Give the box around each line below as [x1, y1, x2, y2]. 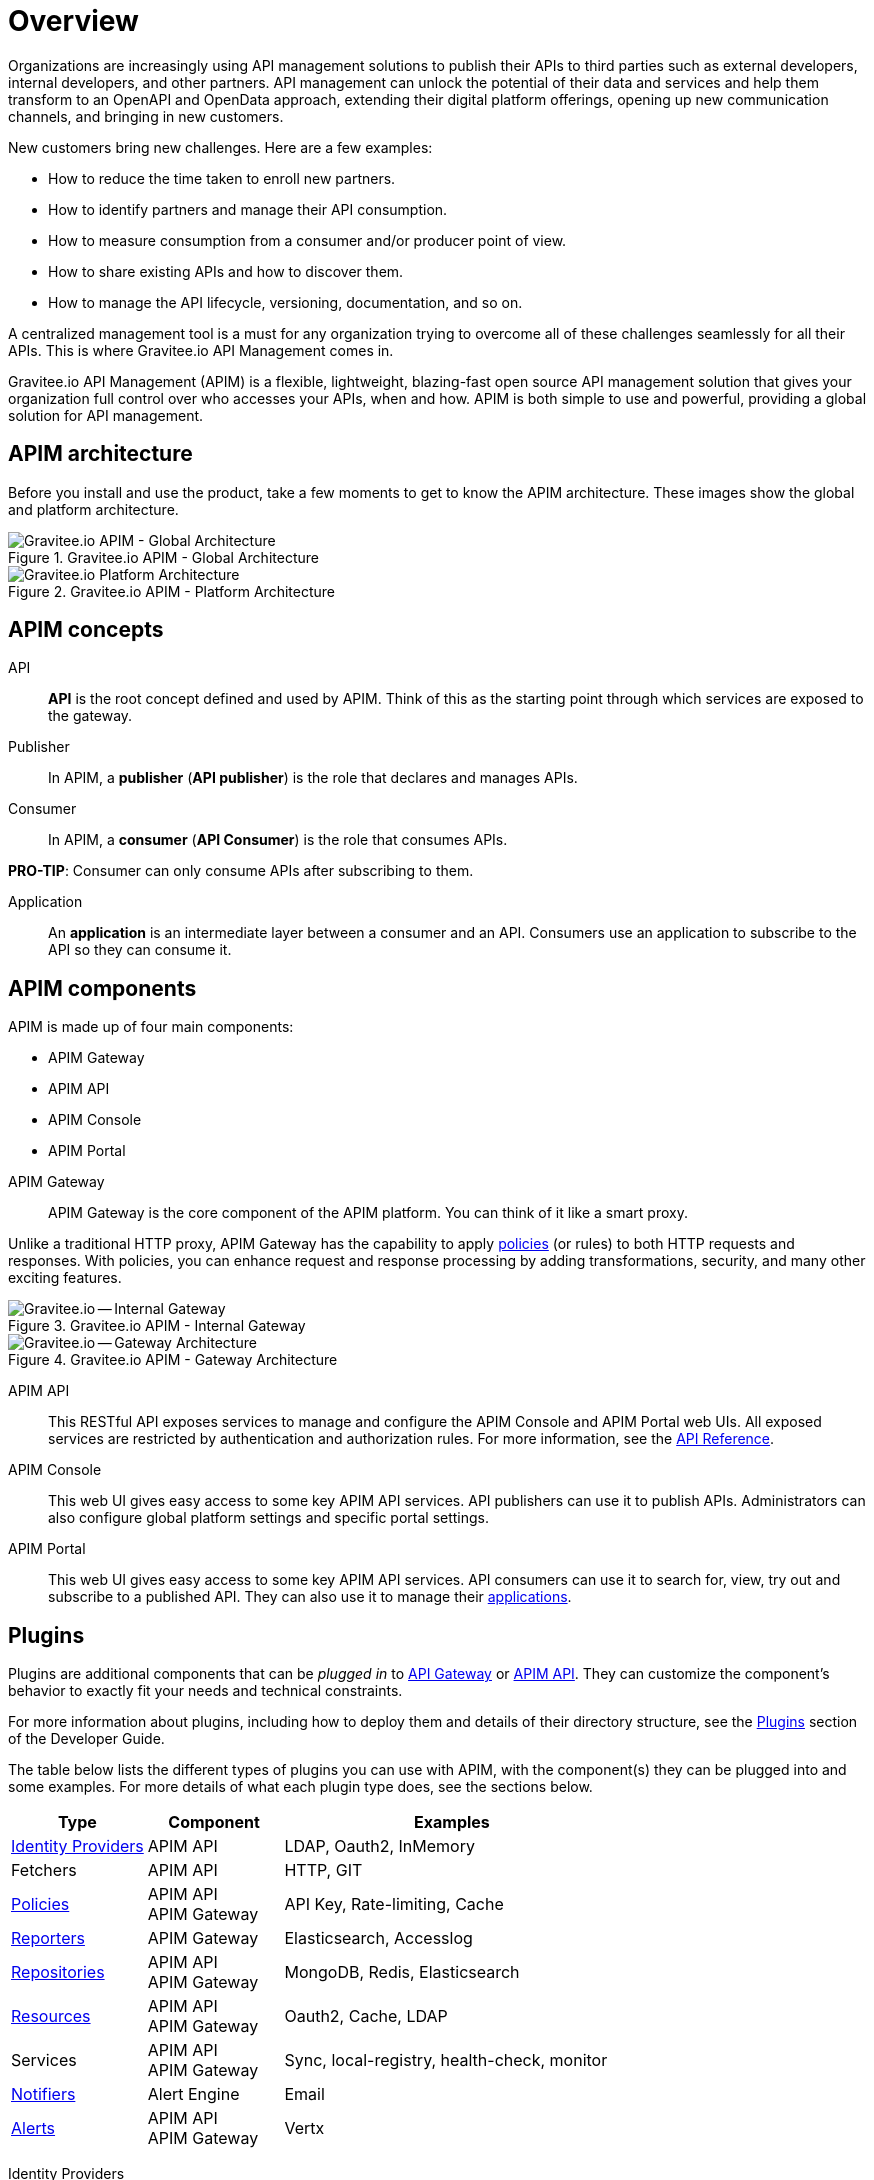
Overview [8, 4, 139, 38]
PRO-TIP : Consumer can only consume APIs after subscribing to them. [8, 862, 474, 880]
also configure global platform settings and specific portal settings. [48, 1509, 490, 1527]
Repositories [11, 1962, 105, 1983]
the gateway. [48, 707, 133, 725]
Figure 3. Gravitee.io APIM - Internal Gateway [8, 1317, 306, 1335]
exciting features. [8, 1269, 122, 1287]
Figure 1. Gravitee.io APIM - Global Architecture [8, 548, 319, 566]
